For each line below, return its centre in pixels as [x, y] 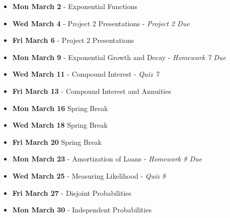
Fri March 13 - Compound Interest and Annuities [92, 91]
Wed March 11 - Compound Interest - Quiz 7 [86, 74]
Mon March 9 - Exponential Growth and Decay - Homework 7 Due [119, 57]
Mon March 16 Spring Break [60, 108]
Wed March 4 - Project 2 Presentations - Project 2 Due [101, 23]
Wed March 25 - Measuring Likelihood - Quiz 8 [89, 175]
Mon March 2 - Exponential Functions [75, 6]
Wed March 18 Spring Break [60, 125]
